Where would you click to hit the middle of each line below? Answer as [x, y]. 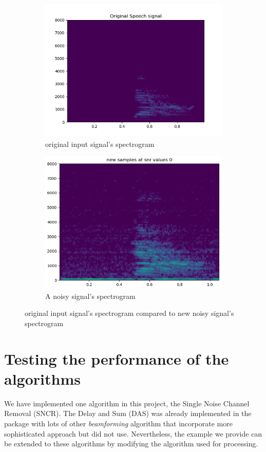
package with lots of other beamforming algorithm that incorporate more [118, 423]
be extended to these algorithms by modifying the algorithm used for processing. [131, 444]
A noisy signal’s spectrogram [90, 296]
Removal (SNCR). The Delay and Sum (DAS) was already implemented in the [128, 413]
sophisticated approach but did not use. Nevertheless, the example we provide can [133, 433]
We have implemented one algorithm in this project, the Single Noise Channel [127, 403]
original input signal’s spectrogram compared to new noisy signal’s [129, 313]
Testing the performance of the [117, 358]
